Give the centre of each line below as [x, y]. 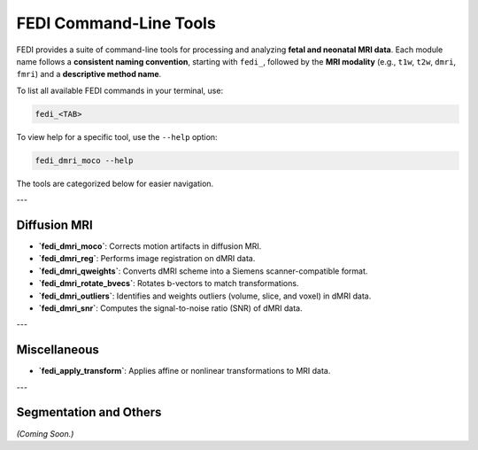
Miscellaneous [58, 350]
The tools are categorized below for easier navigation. [115, 183]
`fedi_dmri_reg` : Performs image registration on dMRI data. [147, 259]
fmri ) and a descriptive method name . [89, 74]
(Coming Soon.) [45, 433]
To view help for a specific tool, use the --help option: [117, 136]
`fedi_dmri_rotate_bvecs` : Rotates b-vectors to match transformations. [169, 283]
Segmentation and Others [89, 412]
